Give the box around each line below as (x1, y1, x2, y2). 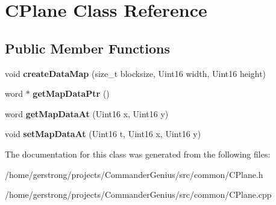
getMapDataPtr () (33, 87, 110, 100)
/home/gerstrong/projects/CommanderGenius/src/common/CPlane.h (5, 168, 263, 180)
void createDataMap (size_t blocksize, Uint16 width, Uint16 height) (5, 67, 266, 79)
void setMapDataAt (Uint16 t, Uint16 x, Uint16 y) (5, 127, 201, 140)
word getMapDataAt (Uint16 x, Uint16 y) (5, 107, 169, 120)
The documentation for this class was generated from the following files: (5, 147, 271, 160)
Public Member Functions (5, 38, 170, 57)
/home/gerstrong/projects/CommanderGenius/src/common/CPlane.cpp (5, 188, 272, 201)
